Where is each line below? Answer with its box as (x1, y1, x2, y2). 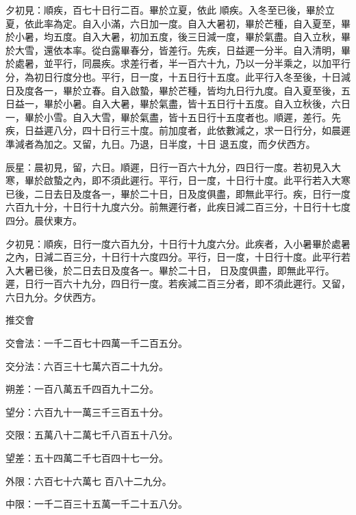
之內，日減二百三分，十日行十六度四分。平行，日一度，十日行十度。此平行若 (5, 250, 351, 264)
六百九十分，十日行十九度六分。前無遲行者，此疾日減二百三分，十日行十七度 (5, 200, 351, 214)
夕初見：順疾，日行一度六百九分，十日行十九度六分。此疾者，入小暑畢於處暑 (5, 236, 351, 250)
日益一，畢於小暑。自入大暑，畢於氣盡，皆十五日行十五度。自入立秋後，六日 (5, 96, 351, 111)
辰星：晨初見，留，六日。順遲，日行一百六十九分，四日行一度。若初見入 (5, 159, 331, 174)
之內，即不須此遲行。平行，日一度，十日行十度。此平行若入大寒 (62, 173, 351, 187)
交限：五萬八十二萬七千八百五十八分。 (5, 427, 178, 442)
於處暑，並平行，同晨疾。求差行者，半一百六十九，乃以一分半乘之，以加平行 (5, 56, 351, 70)
